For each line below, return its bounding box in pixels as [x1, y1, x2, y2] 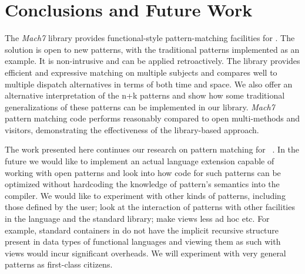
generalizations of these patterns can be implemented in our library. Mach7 [5, 100, 275, 113]
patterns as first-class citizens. [5, 258, 113, 270]
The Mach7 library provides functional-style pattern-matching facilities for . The [5, 32, 295, 44]
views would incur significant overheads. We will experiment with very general [5, 246, 286, 259]
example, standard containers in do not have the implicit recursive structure [5, 224, 279, 236]
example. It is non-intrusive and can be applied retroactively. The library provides [5, 55, 300, 67]
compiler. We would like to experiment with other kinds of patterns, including [5, 189, 286, 201]
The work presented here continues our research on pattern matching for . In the [5, 143, 300, 155]
